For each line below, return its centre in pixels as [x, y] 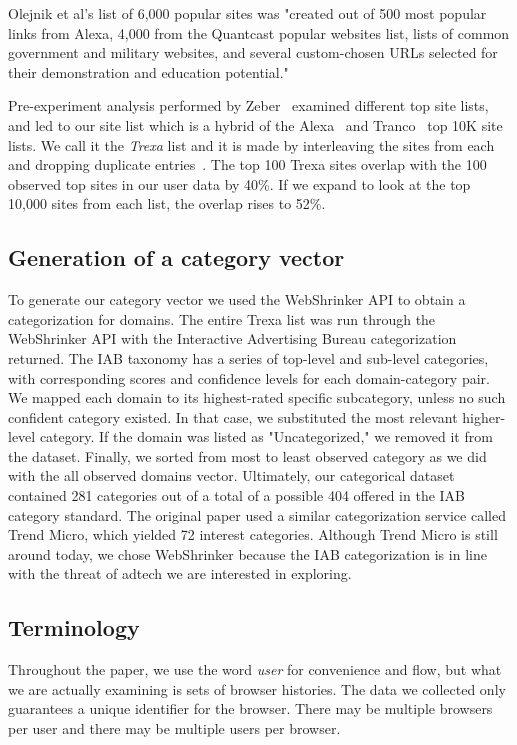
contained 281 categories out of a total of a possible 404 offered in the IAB [237, 495]
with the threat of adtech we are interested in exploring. [180, 573]
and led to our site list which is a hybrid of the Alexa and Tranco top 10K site [255, 124]
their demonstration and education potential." [148, 71]
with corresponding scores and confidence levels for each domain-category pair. [249, 377]
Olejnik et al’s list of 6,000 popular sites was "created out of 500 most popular [247, 13]
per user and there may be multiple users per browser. [174, 728]
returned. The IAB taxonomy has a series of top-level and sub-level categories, [248, 357]
